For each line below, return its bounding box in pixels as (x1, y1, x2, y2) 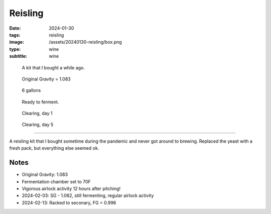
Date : (9, 25, 21, 31)
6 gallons (22, 87, 41, 93)
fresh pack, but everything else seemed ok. (9, 145, 99, 151)
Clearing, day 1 (22, 111, 53, 117)
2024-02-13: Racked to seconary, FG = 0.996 (22, 199, 116, 205)
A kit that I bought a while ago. (22, 64, 85, 70)
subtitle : (9, 53, 28, 59)
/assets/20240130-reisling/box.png (49, 39, 122, 45)
